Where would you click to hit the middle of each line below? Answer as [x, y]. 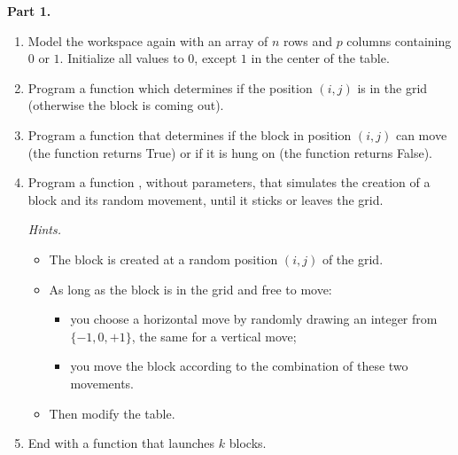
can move [421, 134]
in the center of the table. [320, 58]
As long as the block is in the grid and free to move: [190, 289]
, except [216, 58]
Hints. [45, 229]
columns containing [399, 40]
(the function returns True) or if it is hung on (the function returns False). [230, 152]
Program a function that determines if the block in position [190, 134]
